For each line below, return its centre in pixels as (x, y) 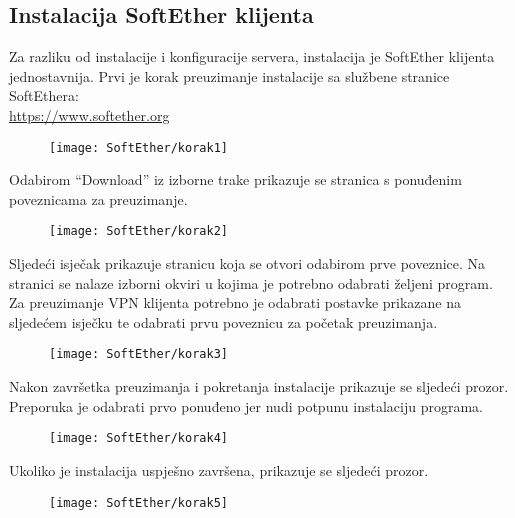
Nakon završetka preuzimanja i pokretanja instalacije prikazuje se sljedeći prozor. (259, 386)
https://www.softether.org (89, 114)
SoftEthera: (44, 95)
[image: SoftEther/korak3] (138, 354)
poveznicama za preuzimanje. (98, 198)
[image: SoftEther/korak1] (138, 147)
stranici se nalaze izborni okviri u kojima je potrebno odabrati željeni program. (251, 282)
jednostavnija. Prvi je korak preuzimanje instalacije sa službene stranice (229, 75)
